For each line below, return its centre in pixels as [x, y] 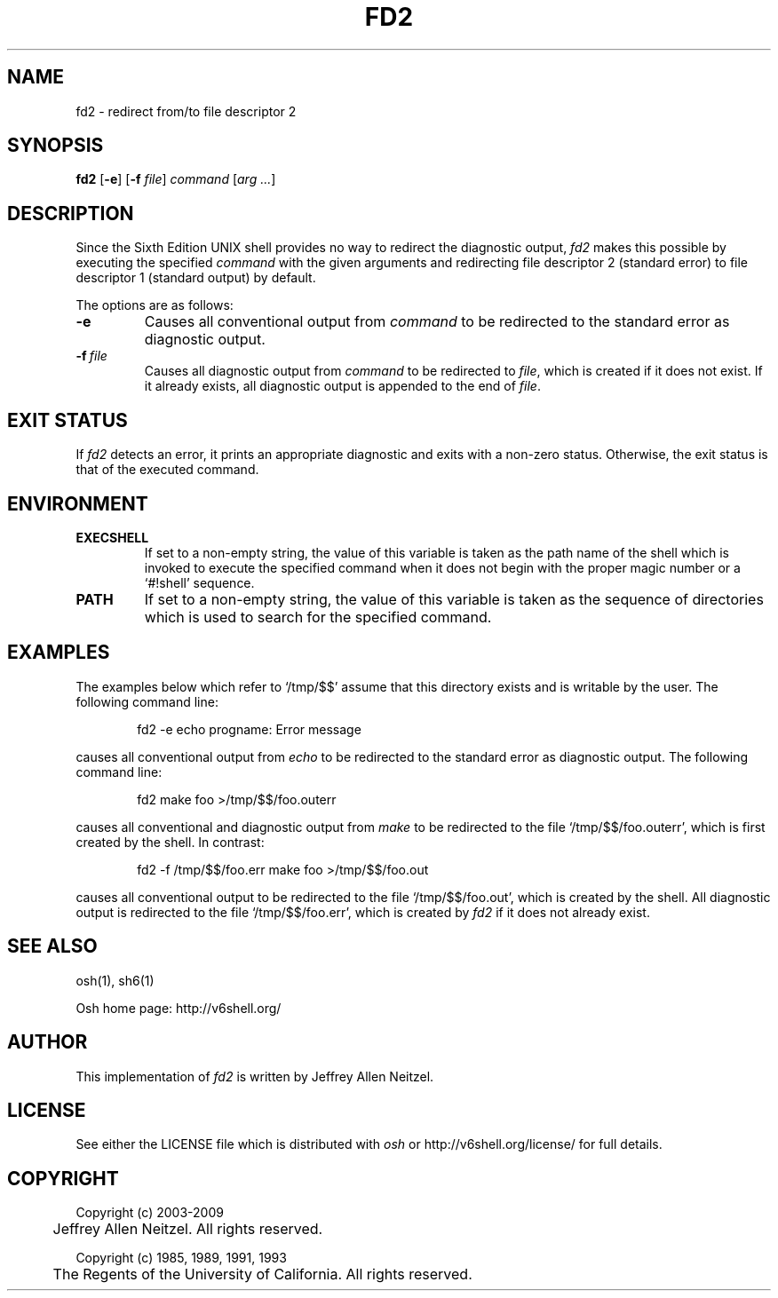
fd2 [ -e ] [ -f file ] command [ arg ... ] [176, 179]
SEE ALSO [52, 946]
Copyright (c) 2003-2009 [150, 1213]
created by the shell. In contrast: [170, 842]
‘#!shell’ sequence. [199, 582]
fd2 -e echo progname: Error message [249, 729]
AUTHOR [48, 1042]
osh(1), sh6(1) [115, 980]
